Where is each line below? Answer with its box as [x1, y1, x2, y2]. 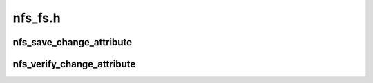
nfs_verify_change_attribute [12, 58, 136, 70]
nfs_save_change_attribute [12, 36, 133, 48]
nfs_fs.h [12, 10, 61, 25]
